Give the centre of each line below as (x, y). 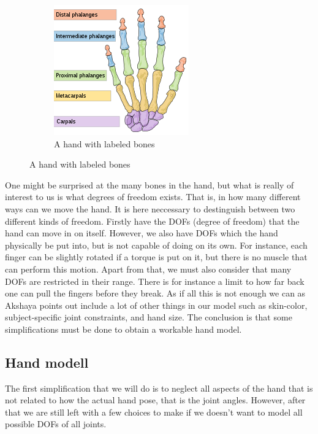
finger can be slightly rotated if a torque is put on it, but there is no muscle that (156, 257)
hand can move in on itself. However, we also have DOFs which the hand (142, 233)
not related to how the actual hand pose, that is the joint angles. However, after (155, 400)
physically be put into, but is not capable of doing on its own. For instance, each (156, 245)
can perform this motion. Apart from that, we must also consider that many (148, 269)
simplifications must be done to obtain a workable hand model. (123, 329)
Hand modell (47, 362)
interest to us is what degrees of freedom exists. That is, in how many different (153, 197)
